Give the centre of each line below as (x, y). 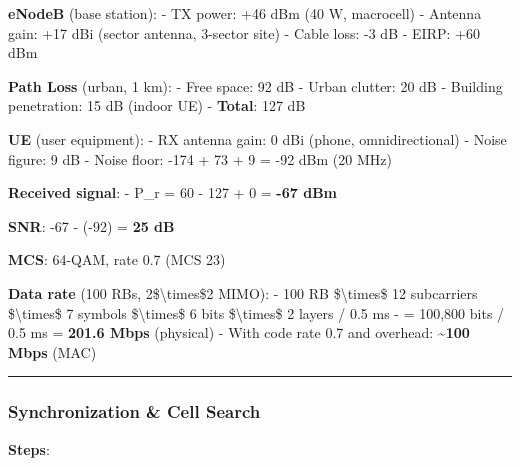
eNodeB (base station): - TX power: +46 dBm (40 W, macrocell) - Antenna (245, 13)
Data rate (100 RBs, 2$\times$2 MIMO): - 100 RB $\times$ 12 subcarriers (243, 292)
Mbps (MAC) (52, 351)
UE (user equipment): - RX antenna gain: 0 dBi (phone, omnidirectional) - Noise (257, 138)
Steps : (29, 448)
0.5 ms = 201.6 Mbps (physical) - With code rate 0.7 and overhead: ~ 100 (239, 332)
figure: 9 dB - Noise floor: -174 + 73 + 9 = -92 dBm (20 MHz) (200, 158)
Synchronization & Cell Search (134, 411)
